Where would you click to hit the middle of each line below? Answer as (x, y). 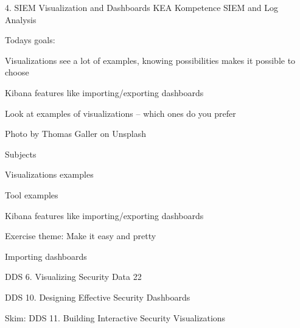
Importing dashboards (46, 256)
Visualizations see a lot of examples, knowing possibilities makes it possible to (150, 60)
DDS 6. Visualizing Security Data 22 (73, 277)
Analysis (21, 19)
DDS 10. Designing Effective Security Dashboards (98, 297)
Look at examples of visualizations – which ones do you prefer (120, 113)
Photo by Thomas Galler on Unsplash (75, 134)
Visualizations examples (49, 174)
